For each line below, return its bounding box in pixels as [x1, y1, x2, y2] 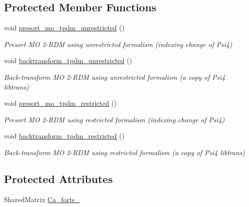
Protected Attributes [4, 171, 113, 186]
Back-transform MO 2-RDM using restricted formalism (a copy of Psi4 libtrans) [4, 147, 245, 157]
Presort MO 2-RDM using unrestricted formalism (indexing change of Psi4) [4, 39, 232, 49]
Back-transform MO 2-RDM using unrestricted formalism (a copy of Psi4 [4, 71, 225, 82]
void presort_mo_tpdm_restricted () [4, 98, 117, 108]
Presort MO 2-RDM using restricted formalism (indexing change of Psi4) [4, 114, 225, 124]
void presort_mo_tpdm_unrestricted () [4, 23, 125, 33]
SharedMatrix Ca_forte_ [4, 194, 81, 204]
